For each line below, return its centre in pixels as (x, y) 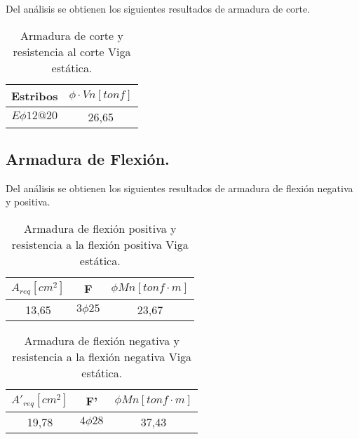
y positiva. (28, 202)
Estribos (35, 95)
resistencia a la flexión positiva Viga (100, 244)
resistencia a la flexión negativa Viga (102, 356)
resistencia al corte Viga (72, 51)
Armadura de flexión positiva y (100, 228)
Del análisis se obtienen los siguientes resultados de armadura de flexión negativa (179, 188)
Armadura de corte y (72, 35)
